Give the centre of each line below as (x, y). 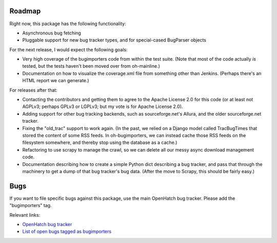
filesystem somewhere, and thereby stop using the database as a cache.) (100, 143)
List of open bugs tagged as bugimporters (67, 232)
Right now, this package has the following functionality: (68, 24)
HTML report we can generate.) (56, 81)
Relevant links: (25, 215)
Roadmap (25, 11)
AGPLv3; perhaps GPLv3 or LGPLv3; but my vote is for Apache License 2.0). (103, 107)
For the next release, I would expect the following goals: (68, 49)
